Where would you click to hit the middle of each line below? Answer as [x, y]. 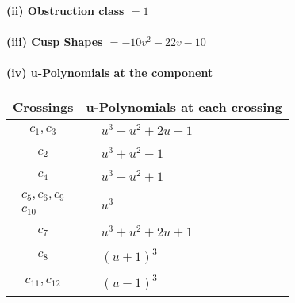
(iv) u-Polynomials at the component [110, 73]
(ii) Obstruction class [65, 10]
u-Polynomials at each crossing [184, 106]
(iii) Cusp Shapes [55, 42]
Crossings [43, 106]
